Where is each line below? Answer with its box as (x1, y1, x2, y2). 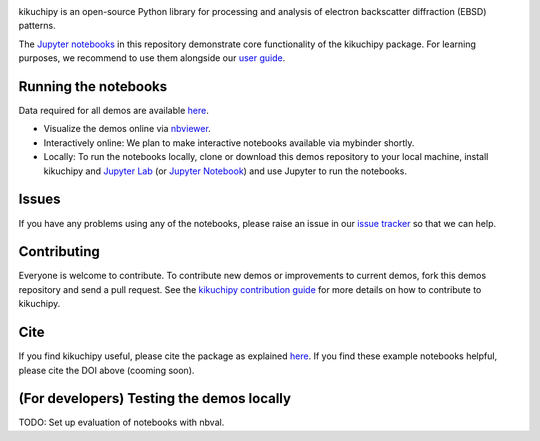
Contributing (18, 243, 100, 260)
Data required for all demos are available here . (18, 105, 209, 117)
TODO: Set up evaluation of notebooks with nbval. (18, 416, 225, 429)
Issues (18, 191, 61, 208)
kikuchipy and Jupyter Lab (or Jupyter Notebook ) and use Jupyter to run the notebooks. (43, 165, 407, 177)
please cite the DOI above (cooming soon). (18, 364, 195, 376)
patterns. (18, 20, 56, 32)
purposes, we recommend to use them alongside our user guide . (18, 52, 286, 64)
